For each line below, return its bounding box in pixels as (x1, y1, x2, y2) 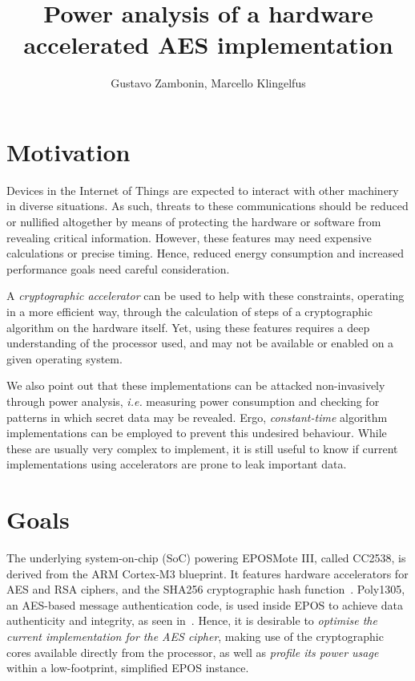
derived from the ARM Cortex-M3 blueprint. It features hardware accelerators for (6, 565, 409, 582)
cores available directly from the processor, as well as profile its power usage (6, 643, 379, 660)
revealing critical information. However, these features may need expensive (6, 229, 372, 245)
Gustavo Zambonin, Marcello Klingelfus (111, 75, 306, 91)
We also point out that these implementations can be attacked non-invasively (6, 377, 385, 394)
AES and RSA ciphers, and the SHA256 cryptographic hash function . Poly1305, (6, 581, 405, 598)
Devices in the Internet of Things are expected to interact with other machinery (6, 181, 399, 198)
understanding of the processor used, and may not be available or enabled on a (6, 334, 394, 351)
